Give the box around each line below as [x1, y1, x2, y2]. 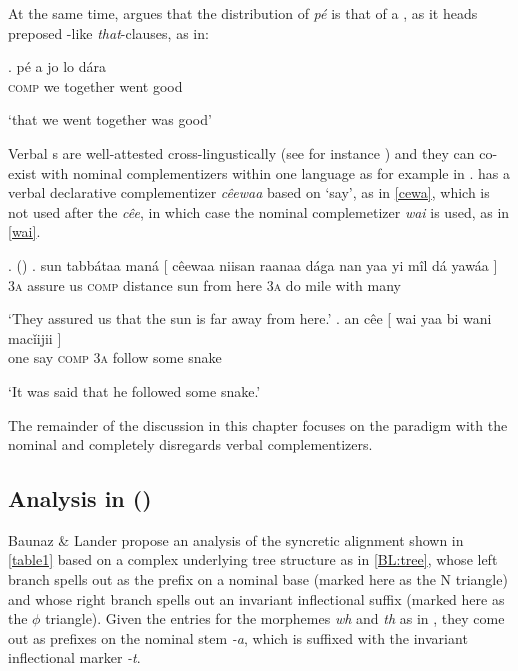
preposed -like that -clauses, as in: [8, 22, 209, 43]
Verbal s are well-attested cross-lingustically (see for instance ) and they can [8, 142, 475, 163]
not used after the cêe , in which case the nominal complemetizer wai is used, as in [8, 201, 510, 222]
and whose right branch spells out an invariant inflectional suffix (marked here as [8, 588, 505, 609]
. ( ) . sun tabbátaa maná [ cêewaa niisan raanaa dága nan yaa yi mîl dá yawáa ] [8, 254, 498, 275]
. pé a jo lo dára [8, 56, 107, 77]
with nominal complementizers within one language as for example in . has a [41, 162, 511, 183]
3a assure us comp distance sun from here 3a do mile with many [8, 274, 401, 295]
